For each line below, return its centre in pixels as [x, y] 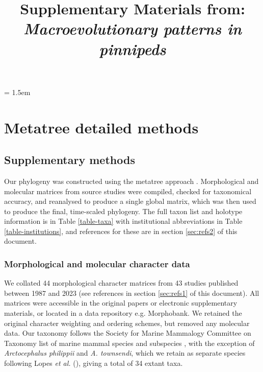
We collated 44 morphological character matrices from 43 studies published [121, 283]
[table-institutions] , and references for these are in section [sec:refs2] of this [121, 231]
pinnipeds [133, 49]
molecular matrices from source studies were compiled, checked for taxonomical [128, 191]
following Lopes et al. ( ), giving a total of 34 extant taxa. [94, 363]
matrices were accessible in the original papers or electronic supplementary [121, 303]
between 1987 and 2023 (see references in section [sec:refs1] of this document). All [132, 293]
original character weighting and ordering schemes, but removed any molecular [127, 323]
